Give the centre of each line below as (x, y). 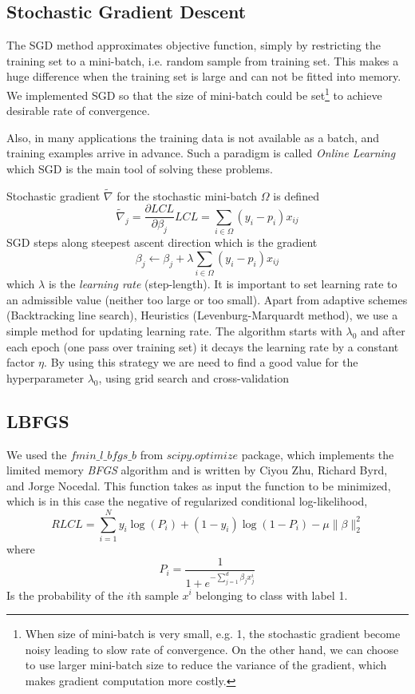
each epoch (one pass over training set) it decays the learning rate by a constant (203, 346)
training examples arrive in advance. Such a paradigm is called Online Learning (201, 153)
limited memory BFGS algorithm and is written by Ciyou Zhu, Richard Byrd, (197, 470)
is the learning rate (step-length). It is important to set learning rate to (223, 284)
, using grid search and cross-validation (194, 377)
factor (21, 362)
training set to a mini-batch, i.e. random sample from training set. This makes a (203, 60)
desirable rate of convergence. (78, 111)
